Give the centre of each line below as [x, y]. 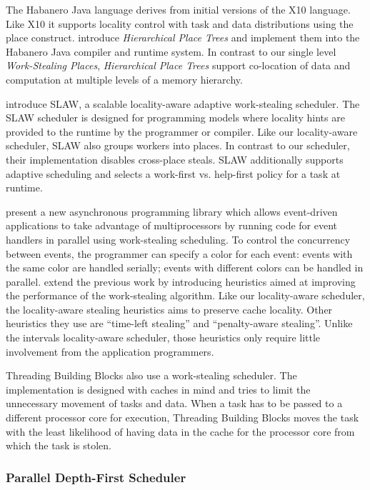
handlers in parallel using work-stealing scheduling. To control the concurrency [178, 239]
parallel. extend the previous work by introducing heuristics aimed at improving [181, 281]
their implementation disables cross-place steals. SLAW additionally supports [175, 159]
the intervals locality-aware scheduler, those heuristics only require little [163, 337]
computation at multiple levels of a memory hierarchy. [124, 79]
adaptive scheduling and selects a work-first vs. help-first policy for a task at [173, 173]
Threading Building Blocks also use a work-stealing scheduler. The [151, 375]
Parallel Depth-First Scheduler [96, 477]
